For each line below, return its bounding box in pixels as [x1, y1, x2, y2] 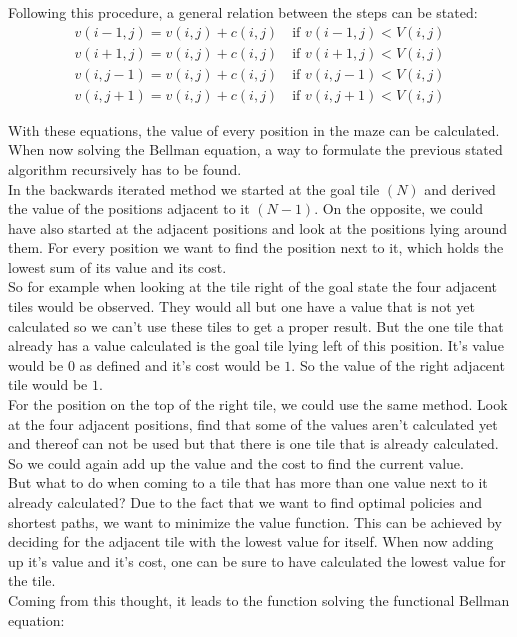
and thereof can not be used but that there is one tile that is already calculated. [8, 433, 499, 454]
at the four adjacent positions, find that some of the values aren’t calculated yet [8, 413, 498, 434]
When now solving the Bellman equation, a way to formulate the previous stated [8, 139, 503, 160]
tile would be [8, 374, 88, 395]
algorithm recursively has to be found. [8, 158, 242, 179]
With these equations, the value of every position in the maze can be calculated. [8, 119, 500, 140]
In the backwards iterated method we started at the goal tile [8, 178, 380, 199]
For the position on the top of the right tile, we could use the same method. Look [8, 394, 508, 415]
